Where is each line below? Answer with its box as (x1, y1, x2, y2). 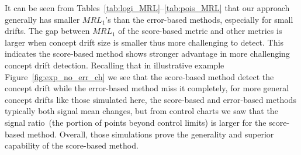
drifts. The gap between (5, 25, 90, 37)
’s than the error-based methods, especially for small (105, 13, 293, 25)
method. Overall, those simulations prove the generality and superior (27, 128, 274, 140)
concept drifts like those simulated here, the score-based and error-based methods (5, 93, 296, 105)
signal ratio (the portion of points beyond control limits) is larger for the (5, 116, 267, 128)
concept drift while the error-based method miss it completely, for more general (5, 82, 289, 94)
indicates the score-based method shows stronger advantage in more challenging (5, 47, 290, 60)
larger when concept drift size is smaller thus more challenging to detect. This (5, 36, 283, 48)
